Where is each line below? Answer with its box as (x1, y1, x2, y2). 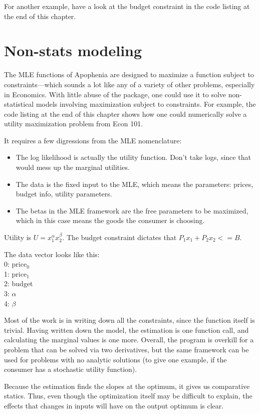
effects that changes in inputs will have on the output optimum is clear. (4, 400, 224, 410)
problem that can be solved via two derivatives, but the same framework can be (4, 344, 249, 354)
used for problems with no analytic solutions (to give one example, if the (4, 354, 227, 364)
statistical (4, 99, 34, 109)
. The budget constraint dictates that (62, 232, 177, 243)
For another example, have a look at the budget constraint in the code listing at (4, 1, 250, 11)
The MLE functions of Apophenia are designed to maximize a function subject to (4, 69, 254, 80)
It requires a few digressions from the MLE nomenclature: (4, 135, 182, 145)
